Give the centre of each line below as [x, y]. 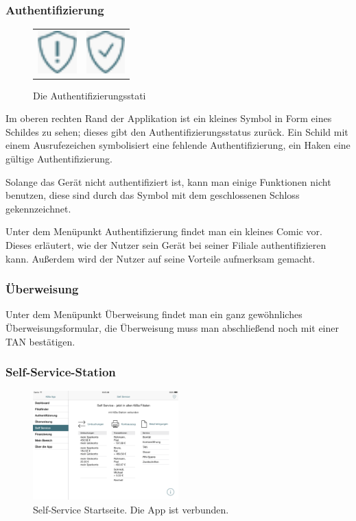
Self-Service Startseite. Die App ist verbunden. [131, 510]
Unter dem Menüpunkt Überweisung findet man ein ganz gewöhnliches [154, 314]
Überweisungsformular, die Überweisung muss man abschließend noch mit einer [172, 328]
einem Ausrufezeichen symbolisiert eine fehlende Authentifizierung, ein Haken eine [178, 145]
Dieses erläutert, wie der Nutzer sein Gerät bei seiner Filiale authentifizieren [166, 245]
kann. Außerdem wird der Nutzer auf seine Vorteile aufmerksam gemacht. [161, 258]
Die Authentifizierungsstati [90, 95]
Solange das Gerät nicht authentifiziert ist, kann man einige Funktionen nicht [168, 181]
